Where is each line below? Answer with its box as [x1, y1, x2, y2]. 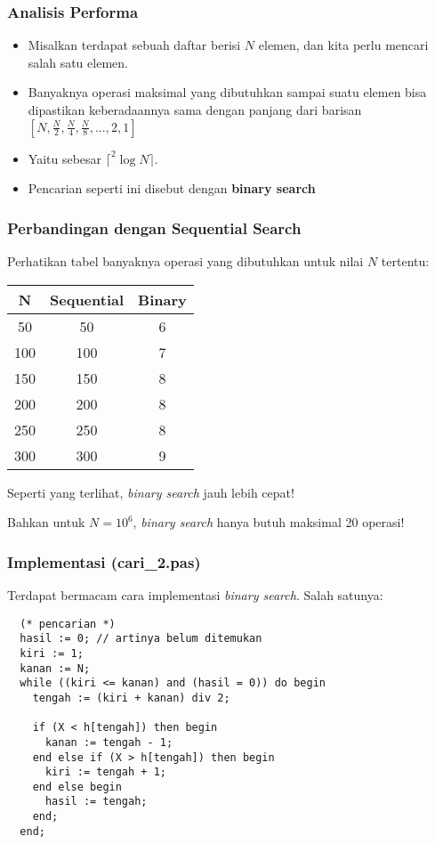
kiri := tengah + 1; [44, 766, 166, 779]
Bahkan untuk [7, 513, 85, 532]
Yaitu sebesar [28, 149, 102, 167]
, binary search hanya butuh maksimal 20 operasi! [133, 513, 405, 532]
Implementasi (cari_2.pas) [7, 550, 201, 572]
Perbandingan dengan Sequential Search [7, 216, 302, 239]
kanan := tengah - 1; [44, 735, 173, 749]
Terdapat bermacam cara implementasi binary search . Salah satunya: [7, 586, 383, 604]
